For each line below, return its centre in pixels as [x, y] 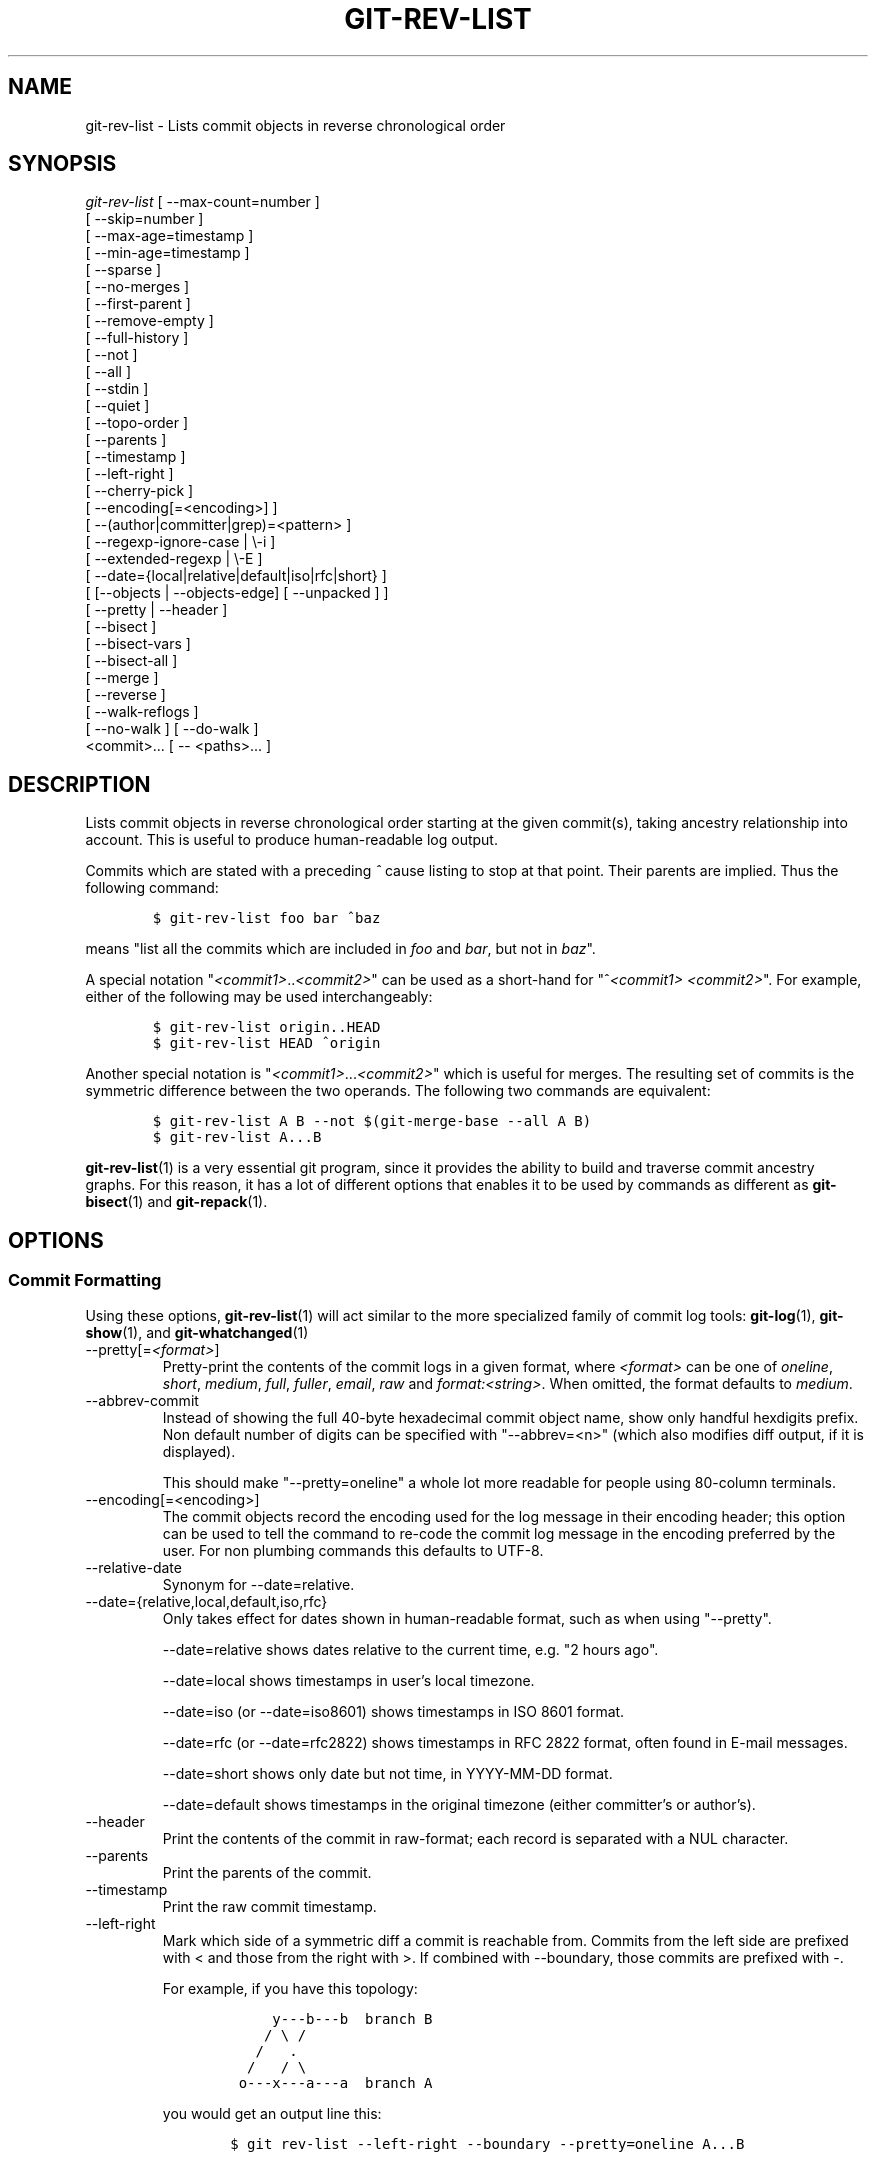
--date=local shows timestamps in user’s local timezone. [348, 1680]
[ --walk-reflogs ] [142, 712]
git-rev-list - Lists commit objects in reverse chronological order [295, 125]
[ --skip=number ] [144, 219]
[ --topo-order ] [137, 423]
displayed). [199, 1451]
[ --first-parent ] [138, 304]
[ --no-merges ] [137, 287]
